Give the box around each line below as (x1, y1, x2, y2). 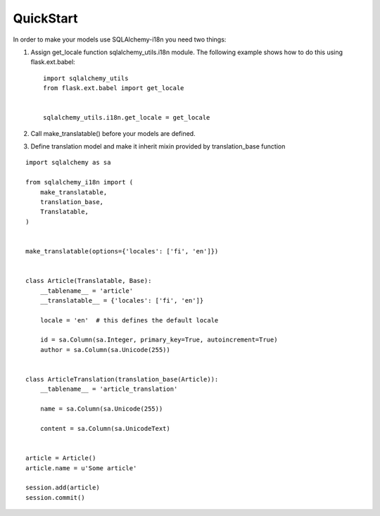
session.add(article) (25, 484, 100, 492)
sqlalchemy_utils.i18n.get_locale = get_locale (43, 113, 210, 122)
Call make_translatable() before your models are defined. (30, 129, 196, 137)
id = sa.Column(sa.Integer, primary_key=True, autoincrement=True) (39, 336, 278, 344)
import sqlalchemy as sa (25, 158, 111, 167)
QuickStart (13, 11, 78, 26)
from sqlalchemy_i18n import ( (25, 178, 134, 187)
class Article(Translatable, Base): (25, 277, 152, 285)
